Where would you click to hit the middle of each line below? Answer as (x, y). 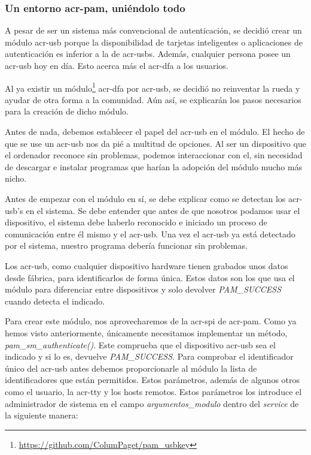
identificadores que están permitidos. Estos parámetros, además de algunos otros (153, 380)
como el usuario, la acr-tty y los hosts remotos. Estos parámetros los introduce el (153, 391)
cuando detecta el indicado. (55, 301)
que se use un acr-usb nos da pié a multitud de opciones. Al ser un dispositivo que (155, 143)
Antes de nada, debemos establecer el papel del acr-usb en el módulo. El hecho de (155, 132)
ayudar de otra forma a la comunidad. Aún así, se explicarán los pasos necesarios (153, 99)
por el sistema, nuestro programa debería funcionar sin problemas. (126, 245)
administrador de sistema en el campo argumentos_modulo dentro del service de (152, 403)
